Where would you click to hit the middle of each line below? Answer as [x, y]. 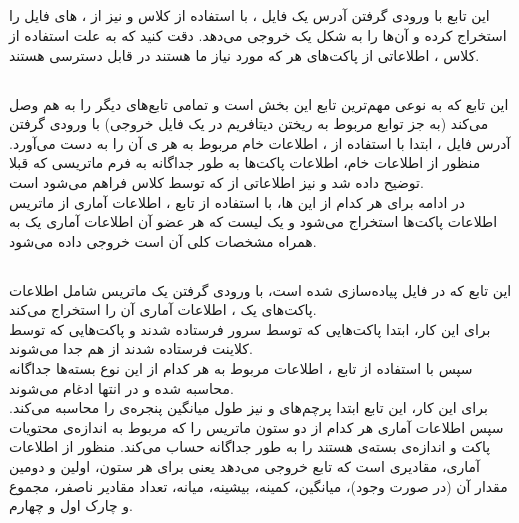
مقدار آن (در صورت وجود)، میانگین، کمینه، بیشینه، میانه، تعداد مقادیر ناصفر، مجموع [258, 485]
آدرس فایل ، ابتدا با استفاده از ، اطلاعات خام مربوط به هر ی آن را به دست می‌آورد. [260, 142]
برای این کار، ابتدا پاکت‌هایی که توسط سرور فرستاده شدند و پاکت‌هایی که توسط [250, 328]
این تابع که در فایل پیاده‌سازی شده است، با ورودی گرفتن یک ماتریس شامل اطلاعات [260, 289]
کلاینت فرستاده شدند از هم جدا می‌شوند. [131, 348]
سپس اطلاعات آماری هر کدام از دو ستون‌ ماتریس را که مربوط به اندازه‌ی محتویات [256, 426]
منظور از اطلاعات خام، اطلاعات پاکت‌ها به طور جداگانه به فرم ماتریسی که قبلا [245, 162]
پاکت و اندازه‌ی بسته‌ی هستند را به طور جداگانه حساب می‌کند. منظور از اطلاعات [250, 446]
